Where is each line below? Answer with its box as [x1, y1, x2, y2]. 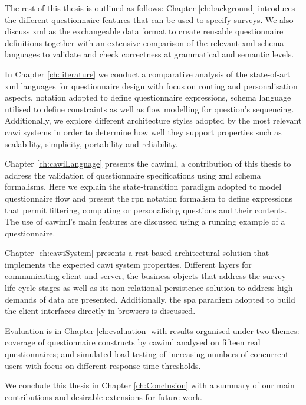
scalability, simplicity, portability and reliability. [5, 137, 178, 150]
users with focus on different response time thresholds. [5, 359, 201, 371]
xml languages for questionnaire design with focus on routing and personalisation [5, 79, 298, 92]
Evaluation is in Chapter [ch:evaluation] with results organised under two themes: [5, 324, 300, 336]
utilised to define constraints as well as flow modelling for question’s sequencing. [5, 102, 294, 115]
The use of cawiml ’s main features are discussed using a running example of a [5, 215, 285, 228]
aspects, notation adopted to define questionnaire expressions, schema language [5, 91, 291, 103]
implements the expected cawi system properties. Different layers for [5, 258, 252, 270]
